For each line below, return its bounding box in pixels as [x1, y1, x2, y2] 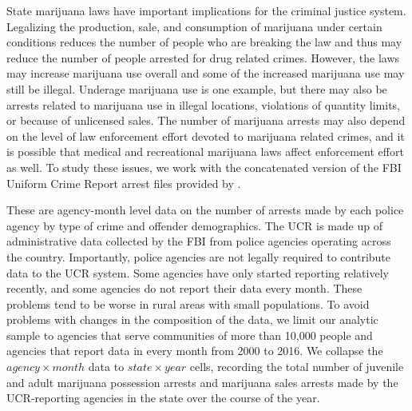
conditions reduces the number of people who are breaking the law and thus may [6, 34, 402, 50]
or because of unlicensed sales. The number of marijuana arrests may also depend [6, 112, 406, 129]
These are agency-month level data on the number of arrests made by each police [6, 202, 404, 218]
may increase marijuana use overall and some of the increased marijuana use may [6, 65, 405, 82]
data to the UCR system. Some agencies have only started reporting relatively [6, 264, 389, 281]
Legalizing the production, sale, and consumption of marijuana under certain [6, 18, 382, 34]
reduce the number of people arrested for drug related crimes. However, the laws [6, 49, 400, 66]
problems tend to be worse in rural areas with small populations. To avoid [6, 295, 370, 312]
